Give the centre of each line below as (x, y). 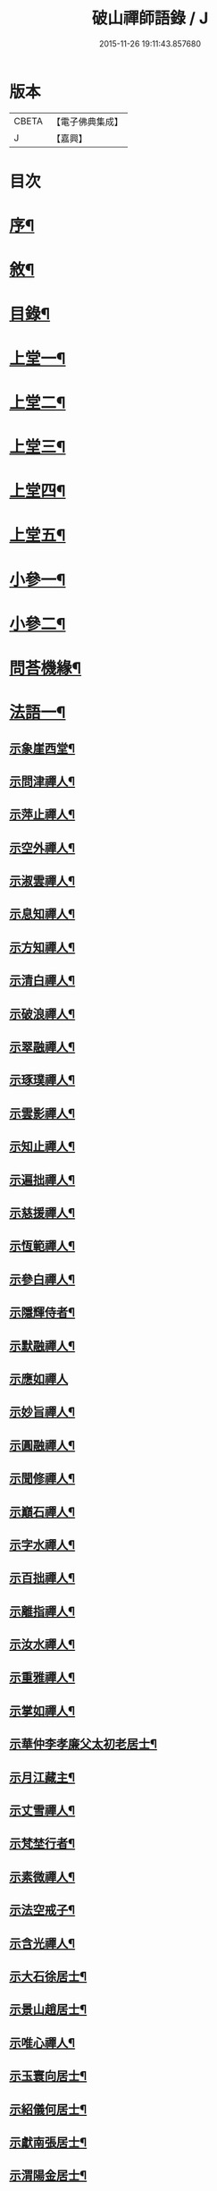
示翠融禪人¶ (42, 1047)
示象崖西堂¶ (42, 748)
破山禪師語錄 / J (150, 18)
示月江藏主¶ (42, 1777)
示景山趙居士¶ (48, 2010)
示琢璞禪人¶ (42, 1080)
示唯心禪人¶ (42, 2043)
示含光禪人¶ (42, 1943)
